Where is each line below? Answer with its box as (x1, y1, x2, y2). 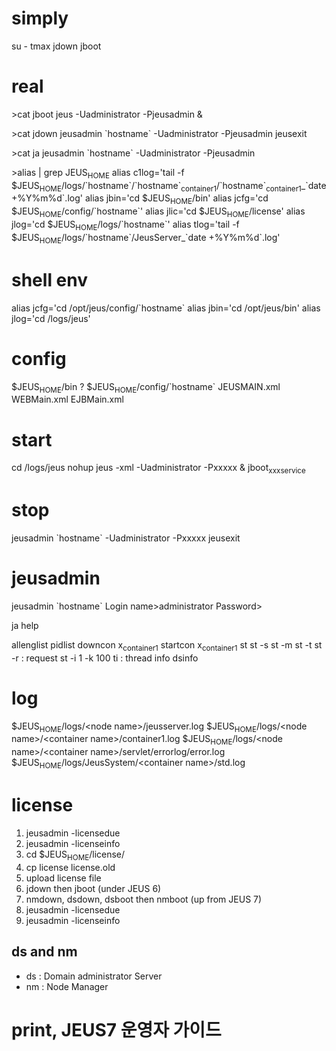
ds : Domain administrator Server (25, 970, 163, 982)
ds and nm (11, 943, 78, 961)
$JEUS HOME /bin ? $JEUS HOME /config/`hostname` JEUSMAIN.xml (11, 380, 281, 395)
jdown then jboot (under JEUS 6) (25, 882, 162, 894)
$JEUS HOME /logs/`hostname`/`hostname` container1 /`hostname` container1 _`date (11, 179, 327, 194)
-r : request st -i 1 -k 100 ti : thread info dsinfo (11, 652, 199, 664)
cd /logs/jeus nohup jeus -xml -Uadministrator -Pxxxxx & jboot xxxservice (11, 462, 306, 476)
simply (11, 7, 69, 30)
